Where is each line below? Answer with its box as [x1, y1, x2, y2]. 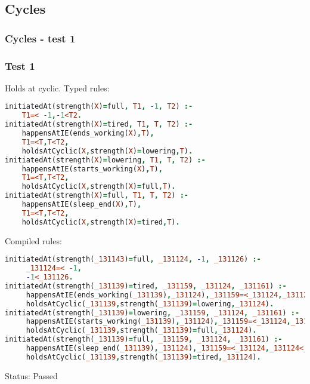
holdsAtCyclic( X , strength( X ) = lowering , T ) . [21, 146, 193, 155]
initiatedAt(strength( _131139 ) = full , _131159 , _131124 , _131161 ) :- [5, 335, 283, 344]
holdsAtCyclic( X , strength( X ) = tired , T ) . [21, 217, 180, 226]
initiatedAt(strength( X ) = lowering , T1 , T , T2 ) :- [5, 155, 206, 164]
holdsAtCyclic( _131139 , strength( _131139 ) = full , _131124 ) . [26, 326, 257, 335]
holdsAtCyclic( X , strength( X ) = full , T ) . [21, 182, 176, 191]
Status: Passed [5, 369, 58, 382]
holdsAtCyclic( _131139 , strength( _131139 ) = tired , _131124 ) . [26, 352, 261, 361]
